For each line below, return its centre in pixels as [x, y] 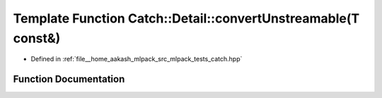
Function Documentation [69, 79]
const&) [37, 38]
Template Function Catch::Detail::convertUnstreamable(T [186, 18]
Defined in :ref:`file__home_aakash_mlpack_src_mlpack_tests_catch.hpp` [137, 59]
